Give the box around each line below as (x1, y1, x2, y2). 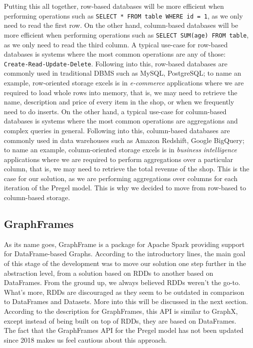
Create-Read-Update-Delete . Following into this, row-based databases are (4, 58, 228, 68)
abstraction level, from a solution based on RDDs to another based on (4, 267, 214, 278)
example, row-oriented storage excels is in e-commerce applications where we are (4, 77, 244, 87)
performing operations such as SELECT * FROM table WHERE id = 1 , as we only (4, 10, 243, 20)
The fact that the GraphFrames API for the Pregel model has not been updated (4, 325, 244, 335)
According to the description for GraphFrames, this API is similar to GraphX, (4, 306, 238, 316)
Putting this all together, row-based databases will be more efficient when (4, 1, 224, 11)
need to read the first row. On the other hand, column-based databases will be (4, 20, 238, 30)
